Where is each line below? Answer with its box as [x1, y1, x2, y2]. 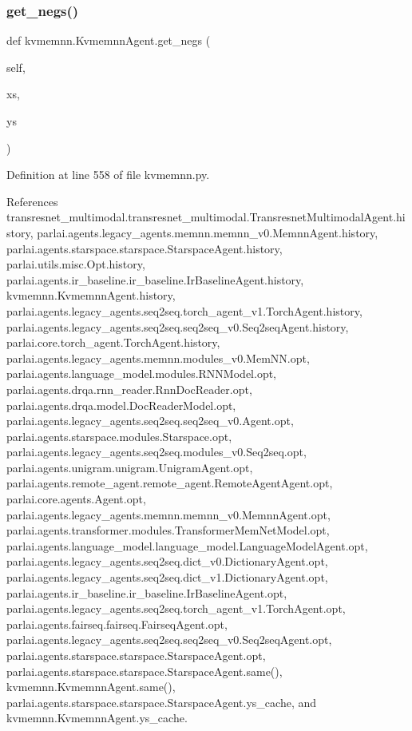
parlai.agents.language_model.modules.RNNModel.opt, [6, 365, 277, 382]
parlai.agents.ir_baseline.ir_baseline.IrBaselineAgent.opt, [6, 584, 287, 601]
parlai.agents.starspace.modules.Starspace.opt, [6, 427, 232, 444]
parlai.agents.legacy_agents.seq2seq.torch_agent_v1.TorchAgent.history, [6, 302, 362, 319]
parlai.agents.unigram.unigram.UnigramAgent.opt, [6, 459, 253, 475]
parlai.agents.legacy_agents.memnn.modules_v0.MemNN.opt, [6, 349, 310, 366]
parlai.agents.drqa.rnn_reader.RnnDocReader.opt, [6, 380, 252, 397]
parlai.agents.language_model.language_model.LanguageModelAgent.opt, [6, 537, 368, 554]
